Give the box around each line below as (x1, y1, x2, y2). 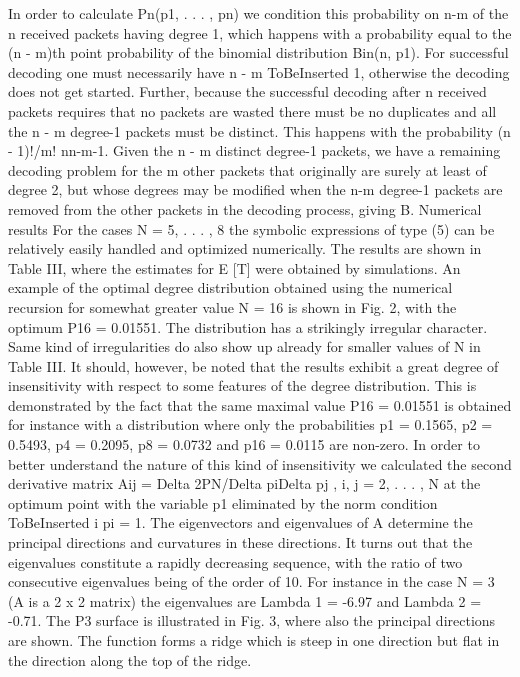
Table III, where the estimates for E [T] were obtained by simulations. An (8, 257, 461, 278)
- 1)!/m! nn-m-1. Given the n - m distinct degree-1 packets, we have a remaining (8, 140, 501, 161)
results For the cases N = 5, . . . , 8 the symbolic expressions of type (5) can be (8, 218, 495, 239)
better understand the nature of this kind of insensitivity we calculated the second (8, 453, 512, 474)
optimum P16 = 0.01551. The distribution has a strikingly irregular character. (8, 316, 488, 337)
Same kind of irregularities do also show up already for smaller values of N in (8, 336, 481, 357)
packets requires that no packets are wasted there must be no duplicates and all (8, 100, 497, 121)
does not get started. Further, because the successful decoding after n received (8, 81, 487, 102)
